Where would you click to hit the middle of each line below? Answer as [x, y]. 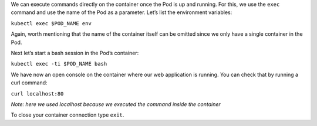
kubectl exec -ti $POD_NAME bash [59, 64]
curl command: [29, 83]
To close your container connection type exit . [68, 115]
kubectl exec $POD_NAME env [51, 23]
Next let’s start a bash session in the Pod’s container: [75, 53]
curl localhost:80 [37, 93]
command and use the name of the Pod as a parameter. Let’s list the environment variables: [122, 12]
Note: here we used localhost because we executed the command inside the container [116, 104]
